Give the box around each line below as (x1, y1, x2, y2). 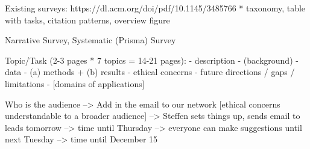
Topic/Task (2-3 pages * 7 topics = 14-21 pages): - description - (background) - (5, 53, 299, 66)
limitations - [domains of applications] (5, 77, 145, 90)
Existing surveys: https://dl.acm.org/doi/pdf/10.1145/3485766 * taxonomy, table (5, 2, 306, 14)
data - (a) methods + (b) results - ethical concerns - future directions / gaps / (5, 65, 295, 78)
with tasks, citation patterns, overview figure (5, 13, 170, 26)
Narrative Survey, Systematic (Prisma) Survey (5, 34, 176, 46)
